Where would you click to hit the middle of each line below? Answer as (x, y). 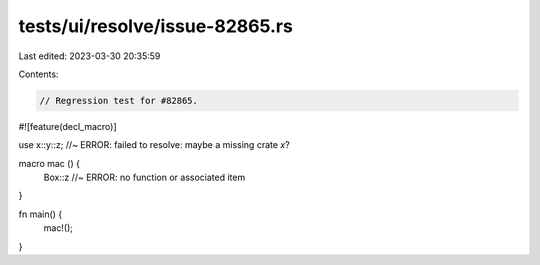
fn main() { (40, 214)
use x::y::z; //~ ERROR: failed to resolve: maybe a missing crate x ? (154, 145)
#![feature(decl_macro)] (67, 126)
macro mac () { (49, 163)
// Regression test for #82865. (119, 100)
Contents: (38, 74)
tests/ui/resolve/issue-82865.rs (156, 26)
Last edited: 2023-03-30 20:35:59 (89, 56)
